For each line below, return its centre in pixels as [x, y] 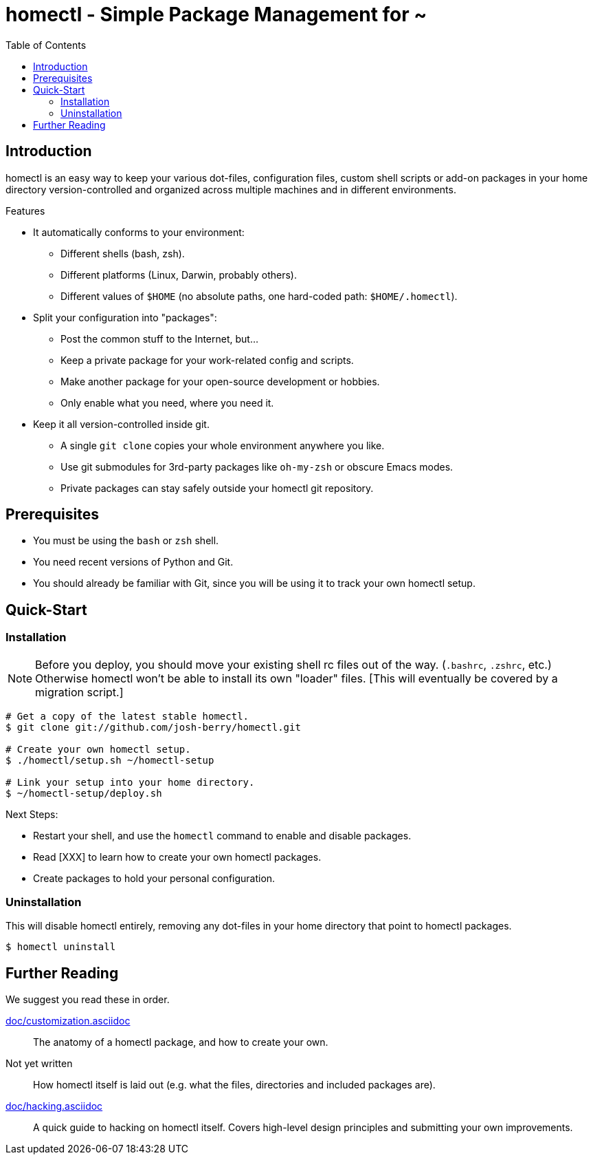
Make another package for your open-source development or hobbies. [220, 381]
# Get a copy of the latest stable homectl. [127, 716]
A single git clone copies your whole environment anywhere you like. [223, 445]
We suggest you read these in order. [88, 1000]
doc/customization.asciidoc [68, 1021]
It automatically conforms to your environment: [139, 232]
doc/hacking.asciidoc [54, 1106]
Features [25, 211]
